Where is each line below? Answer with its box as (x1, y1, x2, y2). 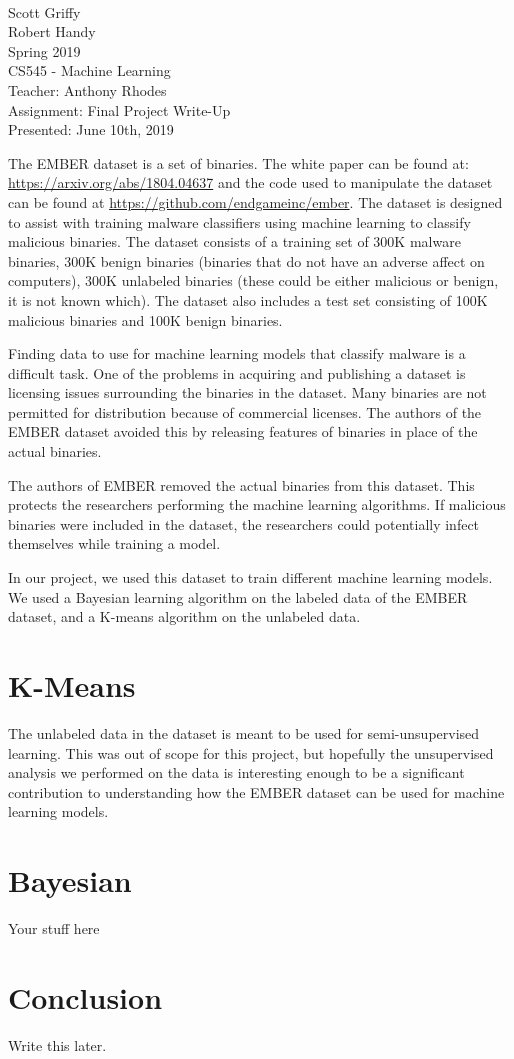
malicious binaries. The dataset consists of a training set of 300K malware (8, 231, 461, 252)
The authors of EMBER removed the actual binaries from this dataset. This (8, 474, 475, 495)
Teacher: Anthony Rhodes (8, 79, 167, 100)
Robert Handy (8, 21, 96, 42)
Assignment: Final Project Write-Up (8, 99, 231, 120)
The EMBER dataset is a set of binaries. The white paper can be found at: (8, 152, 469, 173)
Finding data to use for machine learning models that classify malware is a (8, 343, 466, 364)
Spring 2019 (8, 40, 81, 61)
